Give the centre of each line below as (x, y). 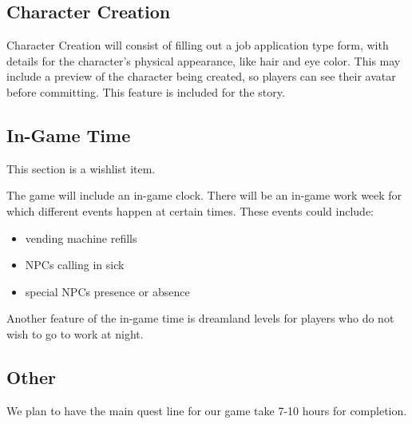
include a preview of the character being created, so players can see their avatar (201, 76)
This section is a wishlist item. (81, 168)
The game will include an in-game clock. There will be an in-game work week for (204, 195)
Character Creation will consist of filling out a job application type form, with (198, 45)
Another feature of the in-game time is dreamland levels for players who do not (200, 318)
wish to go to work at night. (75, 333)
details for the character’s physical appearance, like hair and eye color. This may (204, 60)
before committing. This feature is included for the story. (146, 91)
